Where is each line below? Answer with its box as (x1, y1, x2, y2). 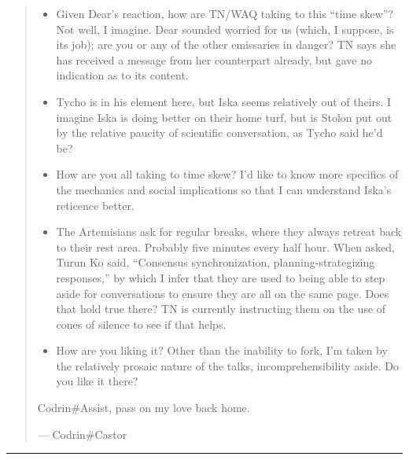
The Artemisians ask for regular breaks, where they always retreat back (56, 223, 402, 240)
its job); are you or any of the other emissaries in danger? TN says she (56, 36, 396, 53)
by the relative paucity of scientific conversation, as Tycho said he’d (56, 124, 383, 141)
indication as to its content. (56, 67, 189, 83)
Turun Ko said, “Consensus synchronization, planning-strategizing (56, 254, 375, 270)
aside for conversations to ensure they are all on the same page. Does (56, 285, 389, 301)
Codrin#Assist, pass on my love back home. (37, 399, 250, 416)
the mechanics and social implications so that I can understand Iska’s (56, 181, 392, 197)
